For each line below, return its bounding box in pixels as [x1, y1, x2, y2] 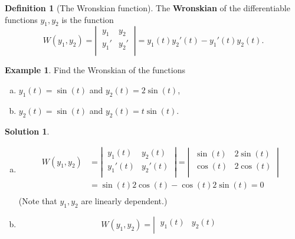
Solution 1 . [5, 125, 50, 137]
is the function [61, 13, 114, 25]
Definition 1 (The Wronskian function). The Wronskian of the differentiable [5, 2, 290, 14]
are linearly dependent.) [81, 195, 168, 207]
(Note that [18, 195, 57, 207]
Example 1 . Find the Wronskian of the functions [5, 64, 185, 76]
